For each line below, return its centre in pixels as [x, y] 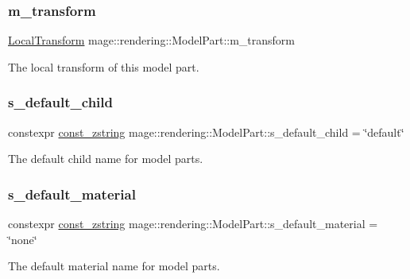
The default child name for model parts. [106, 159]
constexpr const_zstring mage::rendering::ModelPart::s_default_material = [193, 224]
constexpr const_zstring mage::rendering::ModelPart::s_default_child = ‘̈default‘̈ [206, 132]
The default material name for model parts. [114, 266]
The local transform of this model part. [104, 66]
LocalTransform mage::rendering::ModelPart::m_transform [151, 40]
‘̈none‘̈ [23, 239]
